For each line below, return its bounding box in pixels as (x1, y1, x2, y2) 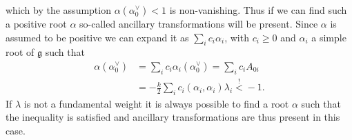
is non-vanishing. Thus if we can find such (169, 3, 347, 17)
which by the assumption (6, 3, 111, 17)
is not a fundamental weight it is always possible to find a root (23, 96, 289, 110)
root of (6, 45, 35, 59)
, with (224, 30, 249, 44)
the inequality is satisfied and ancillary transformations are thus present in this (6, 110, 340, 124)
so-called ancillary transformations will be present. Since (79, 17, 318, 30)
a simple (311, 30, 346, 44)
